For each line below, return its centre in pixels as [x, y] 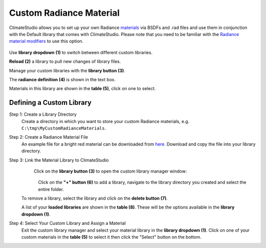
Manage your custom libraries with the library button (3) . [67, 70]
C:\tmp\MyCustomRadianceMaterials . [64, 128]
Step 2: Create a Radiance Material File [49, 137]
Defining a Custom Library [50, 103]
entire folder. [51, 189]
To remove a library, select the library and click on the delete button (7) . [95, 198]
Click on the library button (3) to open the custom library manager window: [110, 171]
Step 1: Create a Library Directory [43, 114]
